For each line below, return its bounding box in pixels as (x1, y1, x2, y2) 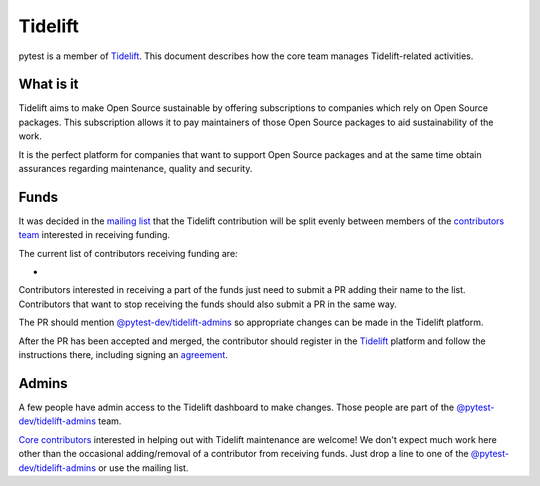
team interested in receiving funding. (18, 229, 170, 241)
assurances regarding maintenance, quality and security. (18, 163, 253, 175)
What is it (18, 76, 79, 93)
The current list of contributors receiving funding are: (18, 247, 239, 259)
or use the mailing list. (98, 461, 189, 474)
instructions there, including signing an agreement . (18, 349, 229, 361)
